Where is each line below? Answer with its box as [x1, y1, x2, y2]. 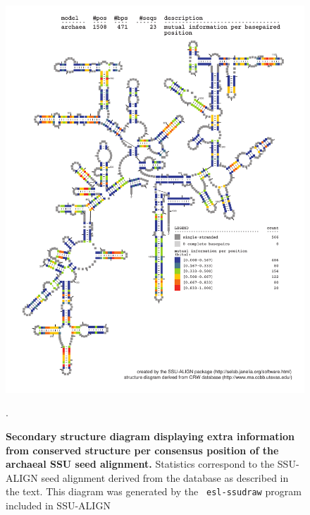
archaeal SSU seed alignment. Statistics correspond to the [6, 456, 275, 471]
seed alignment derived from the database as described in [41, 470, 289, 485]
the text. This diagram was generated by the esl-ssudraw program [6, 484, 302, 499]
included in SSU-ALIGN [6, 498, 111, 513]
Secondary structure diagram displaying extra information [6, 429, 295, 444]
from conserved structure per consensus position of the [6, 442, 279, 457]
